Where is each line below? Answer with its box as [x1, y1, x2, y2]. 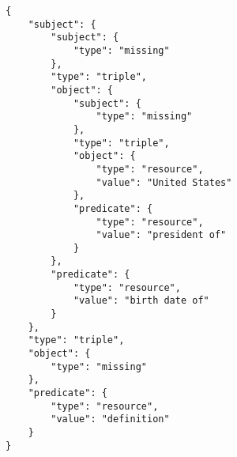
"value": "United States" [96, 176, 232, 188]
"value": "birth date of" [73, 295, 209, 307]
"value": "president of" [96, 229, 227, 241]
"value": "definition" [51, 414, 170, 425]
